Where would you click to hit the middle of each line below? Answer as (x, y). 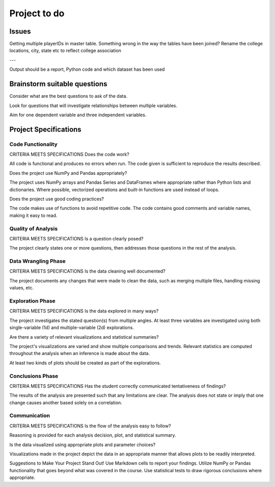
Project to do (37, 13)
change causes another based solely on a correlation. (66, 402)
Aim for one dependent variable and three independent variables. (78, 115)
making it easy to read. (33, 215)
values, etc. (22, 288)
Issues (20, 31)
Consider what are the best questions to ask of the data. (68, 96)
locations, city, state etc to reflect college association (65, 50)
